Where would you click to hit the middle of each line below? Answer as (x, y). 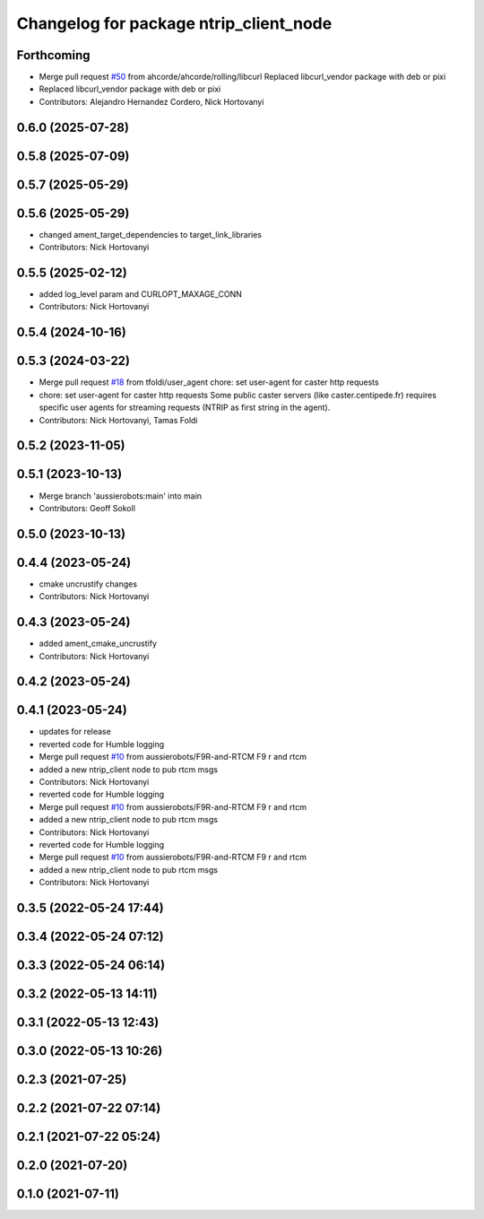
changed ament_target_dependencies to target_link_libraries (151, 234)
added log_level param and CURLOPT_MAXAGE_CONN (140, 294)
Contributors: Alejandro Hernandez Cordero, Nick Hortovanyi (151, 101)
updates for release (75, 732)
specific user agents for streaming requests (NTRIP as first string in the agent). (185, 407)
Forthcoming (53, 55)
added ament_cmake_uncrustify (98, 644)
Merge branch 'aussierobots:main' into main (120, 496)
